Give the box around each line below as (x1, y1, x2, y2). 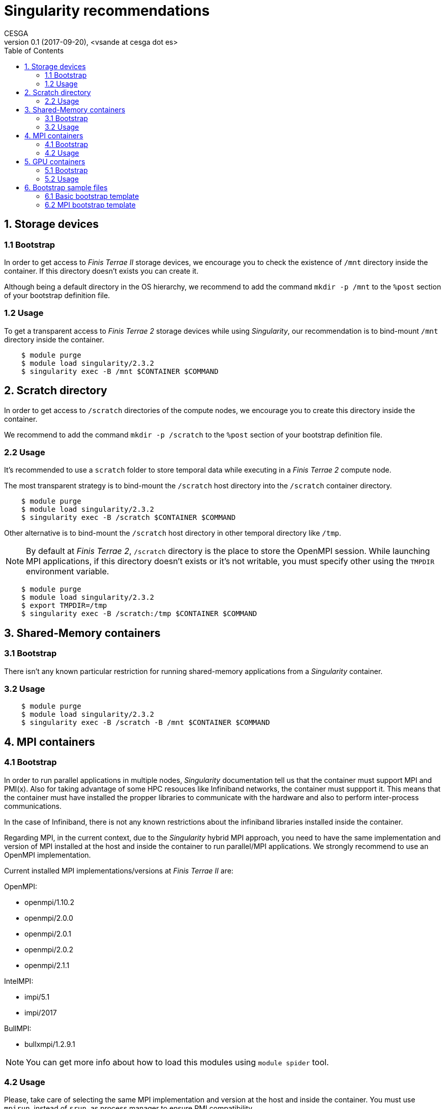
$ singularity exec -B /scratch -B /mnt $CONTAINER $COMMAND (21, 718, 270, 727)
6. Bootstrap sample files (24, 183, 108, 192)
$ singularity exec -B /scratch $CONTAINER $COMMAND (21, 513, 236, 522)
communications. (4, 801, 62, 810)
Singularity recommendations (4, 2, 210, 19)
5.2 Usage (45, 174, 79, 183)
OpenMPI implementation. (4, 850, 91, 859)
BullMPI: (4, 1024, 32, 1033)
